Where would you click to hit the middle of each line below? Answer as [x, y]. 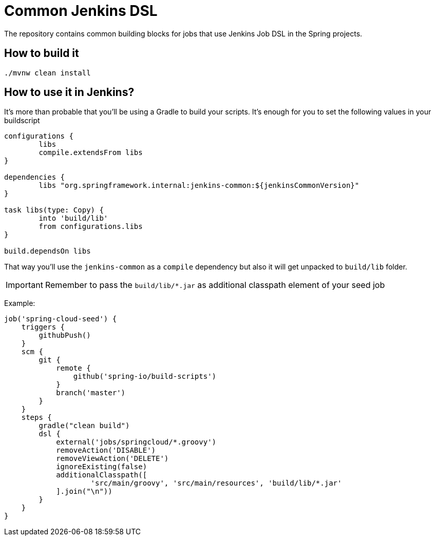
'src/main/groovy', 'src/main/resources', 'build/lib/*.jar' [216, 483]
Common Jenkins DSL [81, 11]
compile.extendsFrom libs [91, 153]
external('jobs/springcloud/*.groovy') [136, 442]
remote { [73, 368]
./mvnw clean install [48, 73]
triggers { [43, 327]
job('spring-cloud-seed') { [61, 319]
